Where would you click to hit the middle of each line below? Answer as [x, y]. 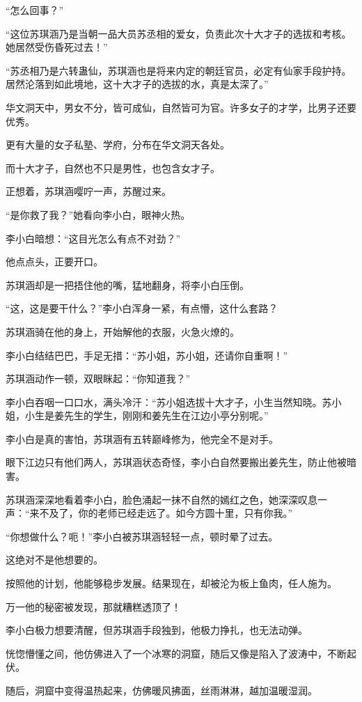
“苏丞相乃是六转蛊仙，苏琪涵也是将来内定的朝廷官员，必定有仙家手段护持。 [179, 70]
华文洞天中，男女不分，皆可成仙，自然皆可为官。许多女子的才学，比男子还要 [181, 107]
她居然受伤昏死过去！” [57, 47]
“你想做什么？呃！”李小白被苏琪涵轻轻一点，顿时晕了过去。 [142, 536]
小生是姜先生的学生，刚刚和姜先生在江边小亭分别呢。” [147, 415]
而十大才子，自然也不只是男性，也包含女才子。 [113, 167]
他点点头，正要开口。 [54, 262]
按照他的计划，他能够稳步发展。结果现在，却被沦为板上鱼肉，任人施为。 [171, 583]
